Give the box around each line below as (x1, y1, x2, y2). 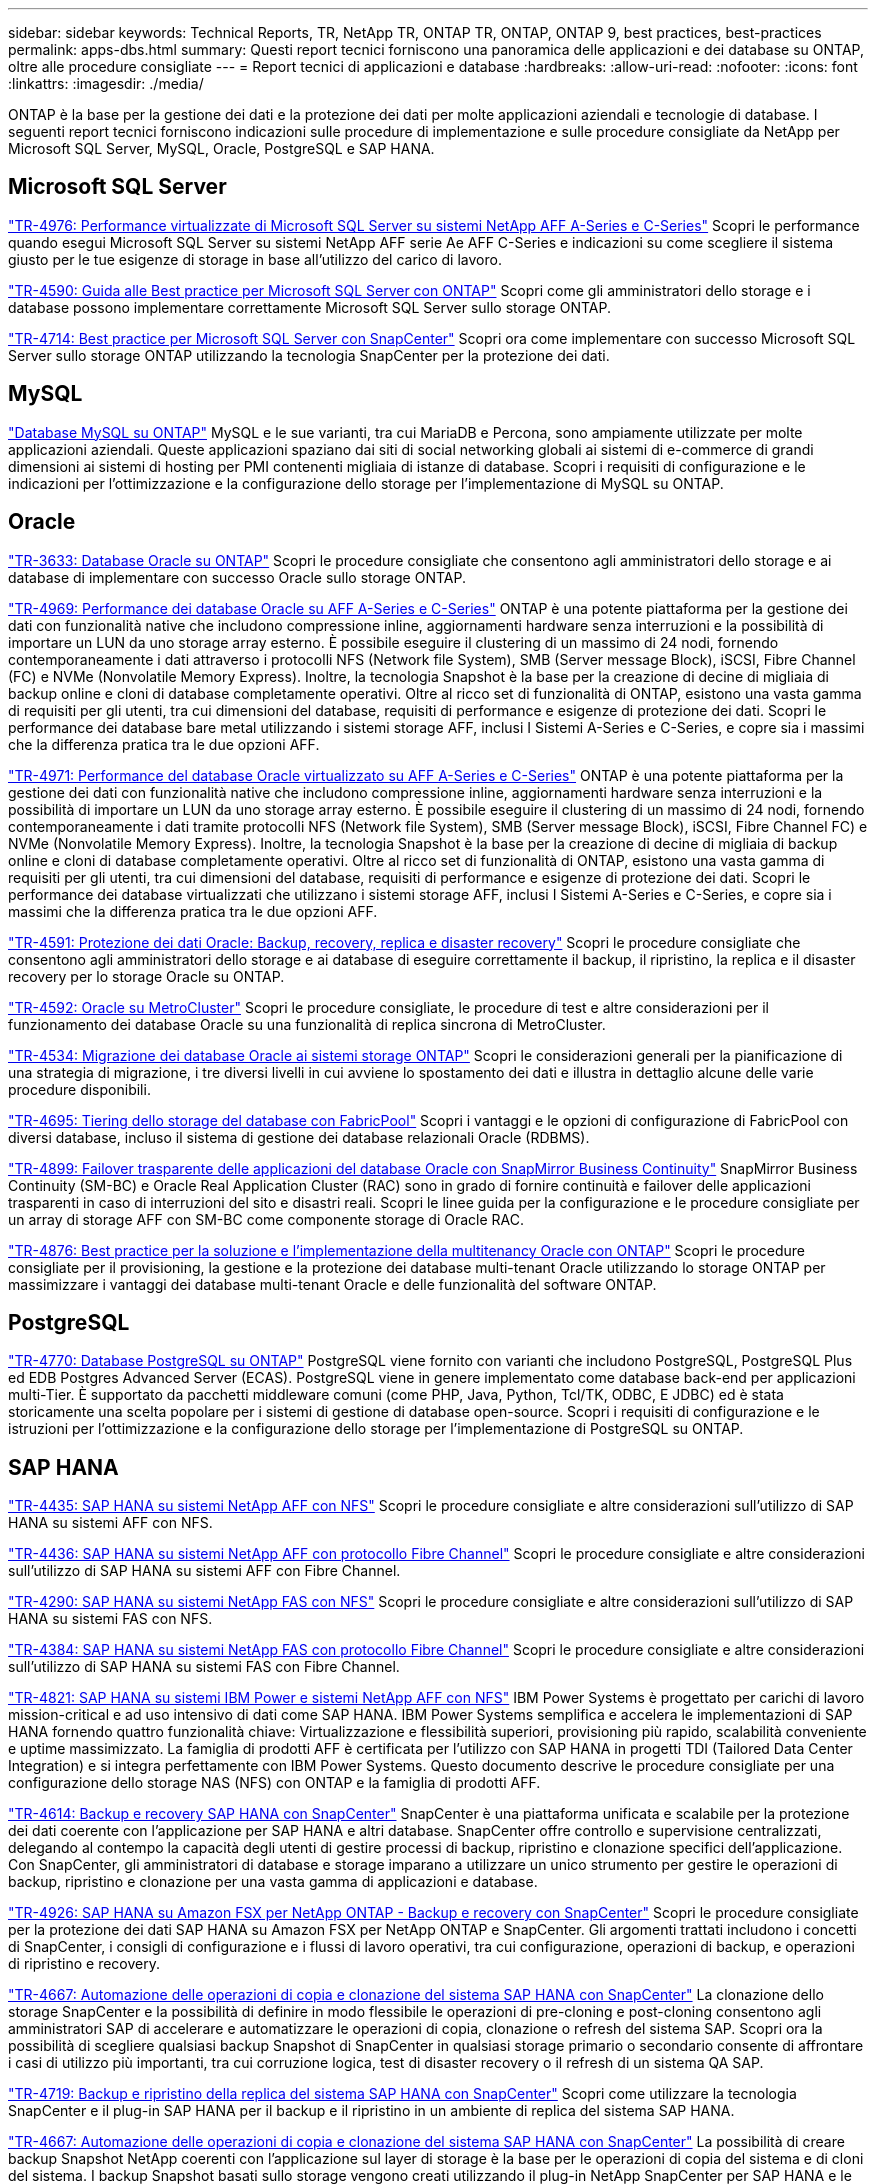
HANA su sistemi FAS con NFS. (8, 1610, 213, 1628)
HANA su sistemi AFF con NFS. (8, 1514, 213, 1532)
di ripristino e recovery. (8, 1955, 160, 1973)
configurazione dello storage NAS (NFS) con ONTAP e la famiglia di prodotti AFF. (8, 1774, 541, 1792)
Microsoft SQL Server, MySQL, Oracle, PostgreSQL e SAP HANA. (8, 140, 435, 157)
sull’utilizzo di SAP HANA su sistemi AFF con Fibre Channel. (8, 1562, 401, 1580)
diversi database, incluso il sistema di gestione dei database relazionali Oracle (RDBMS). (8, 1128, 590, 1146)
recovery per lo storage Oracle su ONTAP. (8, 967, 285, 985)
